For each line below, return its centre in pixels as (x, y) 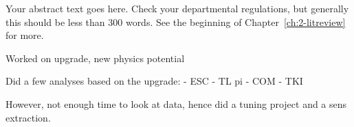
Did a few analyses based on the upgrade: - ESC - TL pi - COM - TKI (154, 81)
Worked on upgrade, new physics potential (95, 58)
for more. (25, 35)
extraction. (28, 117)
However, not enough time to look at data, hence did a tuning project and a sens (176, 103)
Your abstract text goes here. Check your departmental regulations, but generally (177, 8)
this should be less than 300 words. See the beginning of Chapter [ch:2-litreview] (176, 22)
